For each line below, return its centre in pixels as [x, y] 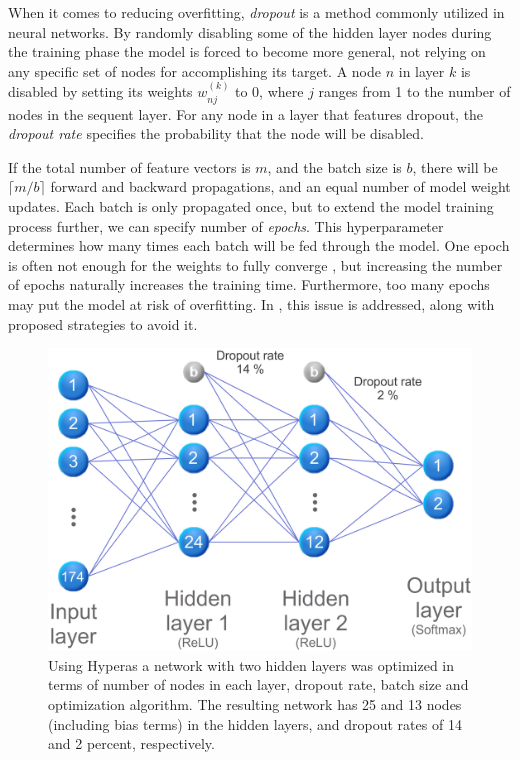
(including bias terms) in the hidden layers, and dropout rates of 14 [255, 723]
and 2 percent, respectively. [131, 743]
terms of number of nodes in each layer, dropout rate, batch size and [258, 684]
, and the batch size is [334, 166]
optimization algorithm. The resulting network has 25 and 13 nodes [255, 704]
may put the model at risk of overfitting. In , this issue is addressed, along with [251, 303]
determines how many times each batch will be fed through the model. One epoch [259, 245]
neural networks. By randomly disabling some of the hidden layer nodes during [250, 31]
